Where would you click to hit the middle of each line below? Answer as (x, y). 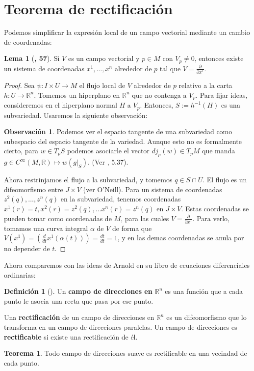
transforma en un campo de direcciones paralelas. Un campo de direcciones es (121, 327)
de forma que (132, 228)
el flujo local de (102, 85)
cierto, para (21, 151)
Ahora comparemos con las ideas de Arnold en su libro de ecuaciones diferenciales (127, 265)
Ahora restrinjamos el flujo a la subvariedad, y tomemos (88, 180)
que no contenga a (159, 95)
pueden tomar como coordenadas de (58, 218)
